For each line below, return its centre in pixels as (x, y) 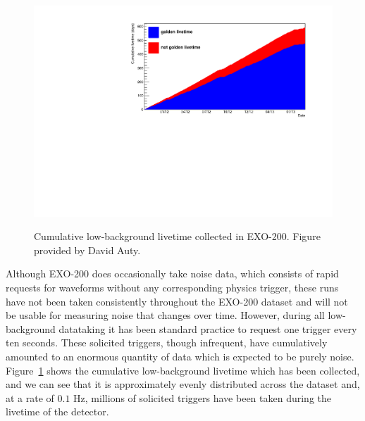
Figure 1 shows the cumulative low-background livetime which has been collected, (183, 370)
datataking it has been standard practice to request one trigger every (208, 328)
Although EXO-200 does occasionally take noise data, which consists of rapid (172, 274)
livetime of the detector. (57, 411)
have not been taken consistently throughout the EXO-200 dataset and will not (177, 301)
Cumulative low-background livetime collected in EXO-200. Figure (177, 236)
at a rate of (30, 397)
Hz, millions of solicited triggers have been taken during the (203, 397)
